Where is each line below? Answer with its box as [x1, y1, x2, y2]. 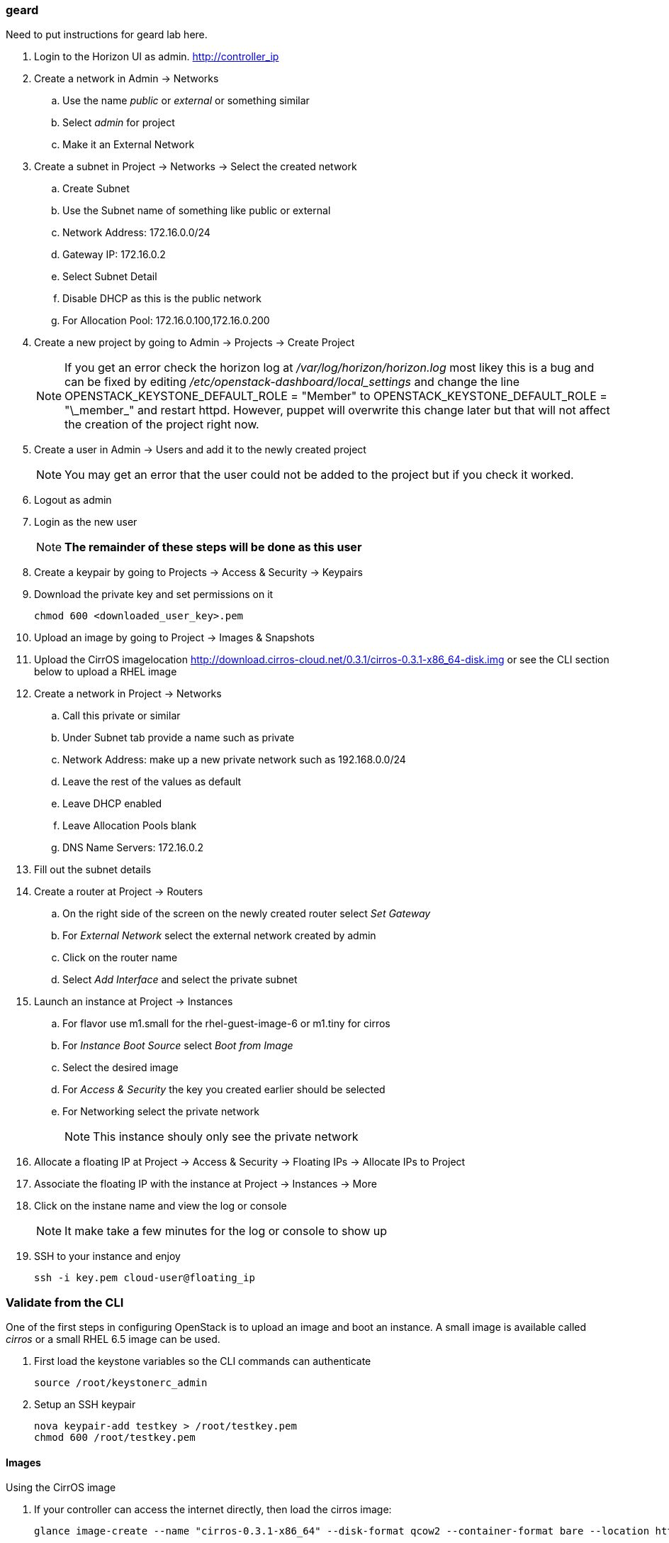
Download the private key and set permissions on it [34, 588, 274, 601]
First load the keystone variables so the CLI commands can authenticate [34, 1355, 371, 1368]
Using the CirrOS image [6, 1481, 116, 1494]
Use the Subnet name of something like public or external [62, 204, 331, 217]
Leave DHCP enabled [62, 797, 162, 810]
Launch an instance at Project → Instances [34, 995, 233, 1008]
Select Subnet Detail [62, 270, 157, 283]
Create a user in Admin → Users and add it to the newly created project [34, 443, 366, 456]
